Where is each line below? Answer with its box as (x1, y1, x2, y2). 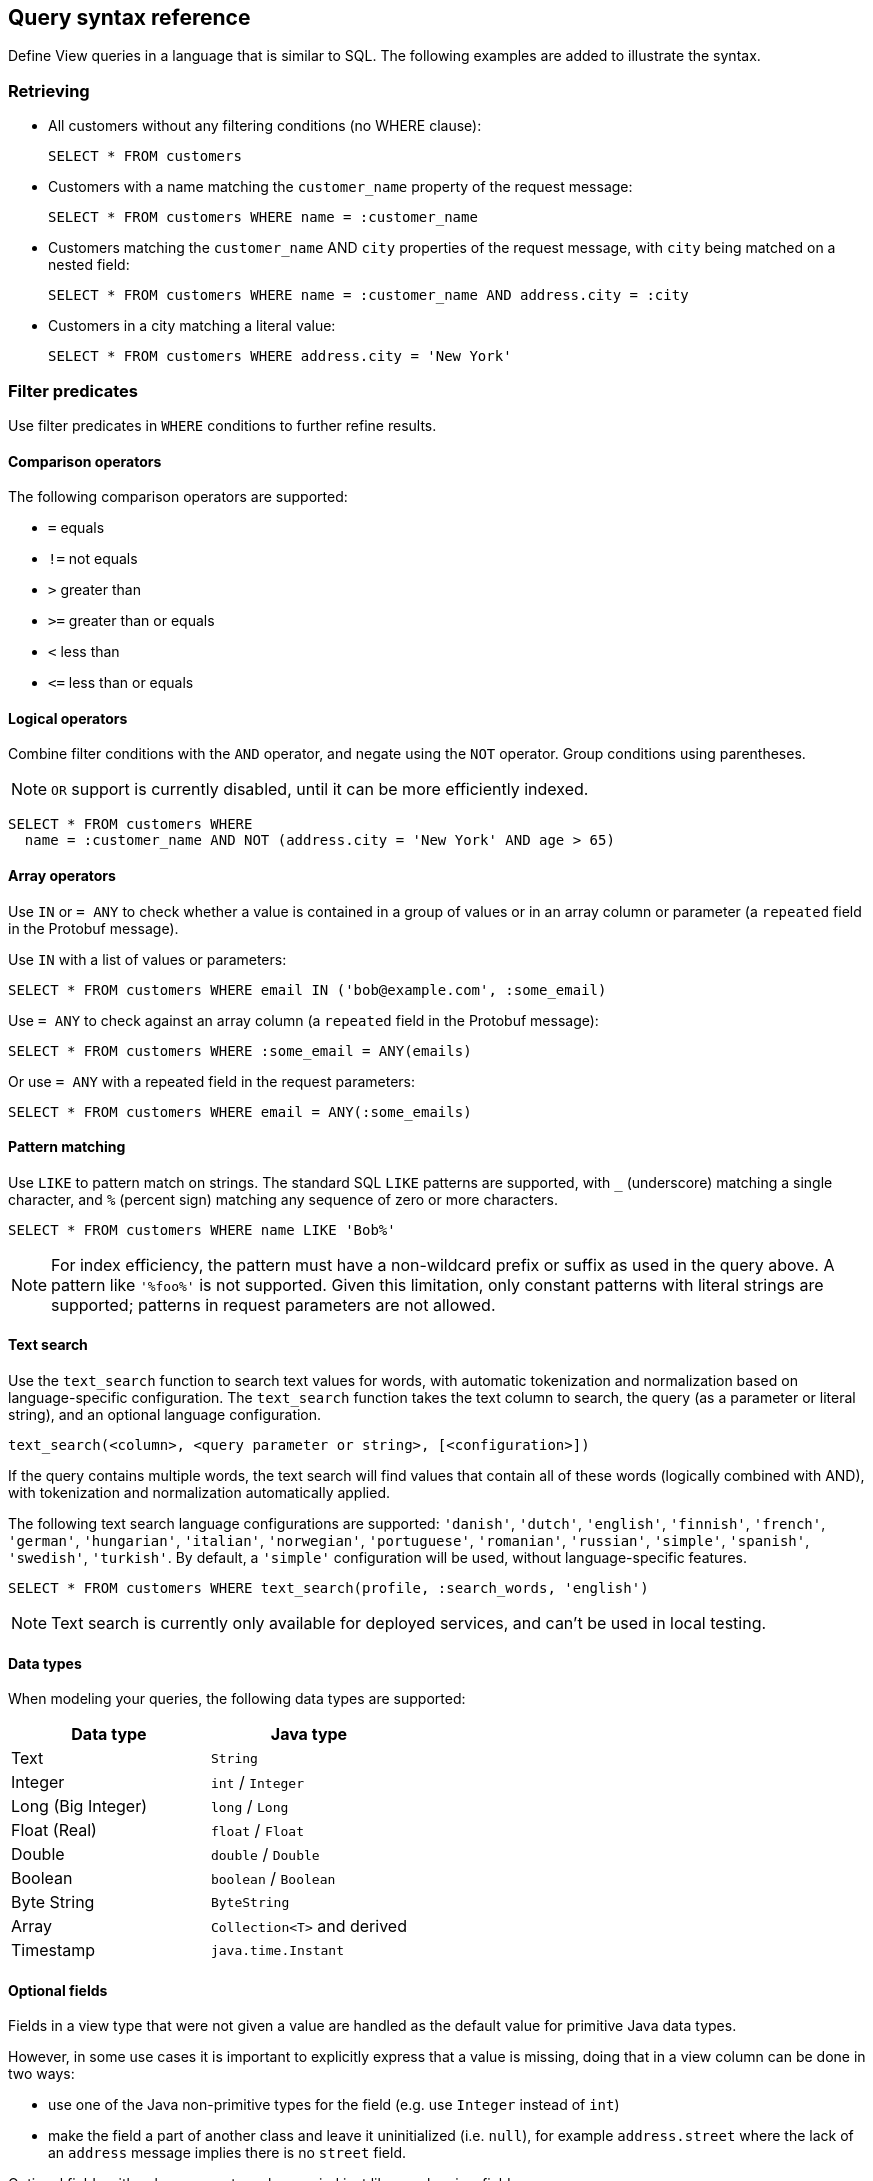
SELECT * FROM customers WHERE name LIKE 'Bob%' (8, 1221, 396, 1238)
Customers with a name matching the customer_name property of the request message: (48, 178, 633, 196)
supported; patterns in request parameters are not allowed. (51, 1294, 496, 1315)
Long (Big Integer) (11, 1796, 148, 1817)
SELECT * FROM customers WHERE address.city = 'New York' (48, 348, 512, 365)
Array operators (8, 866, 116, 884)
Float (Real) (11, 1820, 97, 1841)
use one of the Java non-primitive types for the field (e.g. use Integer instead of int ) (48, 2096, 620, 2114)
